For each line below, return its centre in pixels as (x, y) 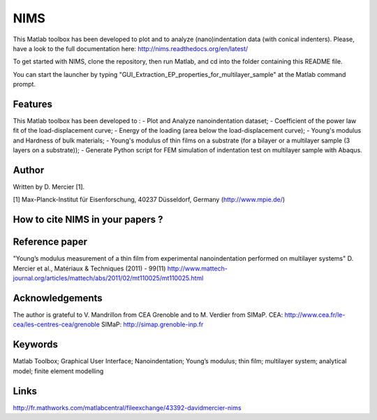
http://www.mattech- (198, 268)
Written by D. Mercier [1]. (49, 187)
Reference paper (50, 242)
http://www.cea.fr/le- (315, 315)
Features (32, 104)
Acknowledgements (58, 298)
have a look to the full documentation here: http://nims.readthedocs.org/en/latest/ (131, 48)
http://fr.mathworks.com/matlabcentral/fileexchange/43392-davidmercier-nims (127, 407)
